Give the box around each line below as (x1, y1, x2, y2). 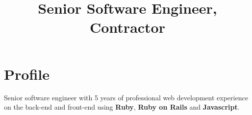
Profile (4, 64, 50, 84)
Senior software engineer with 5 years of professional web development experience (4, 92, 248, 102)
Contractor (89, 17, 165, 37)
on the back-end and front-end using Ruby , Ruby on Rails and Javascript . (4, 102, 240, 112)
